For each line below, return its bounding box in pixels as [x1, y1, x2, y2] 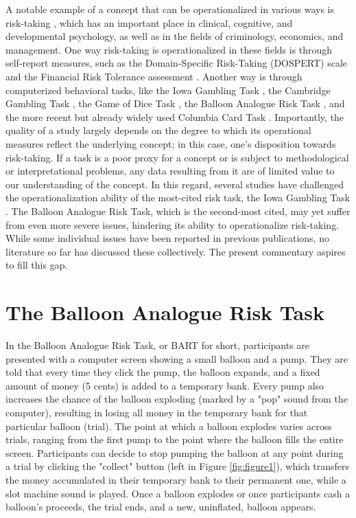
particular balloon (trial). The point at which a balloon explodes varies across [5, 418, 332, 433]
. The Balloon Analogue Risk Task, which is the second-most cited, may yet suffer [5, 203, 351, 218]
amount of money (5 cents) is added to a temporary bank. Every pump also [5, 378, 324, 392]
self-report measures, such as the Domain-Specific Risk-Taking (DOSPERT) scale [5, 56, 348, 70]
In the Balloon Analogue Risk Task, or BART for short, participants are [5, 338, 310, 352]
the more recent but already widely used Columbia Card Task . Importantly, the [5, 109, 344, 124]
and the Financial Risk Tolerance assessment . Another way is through [5, 69, 302, 83]
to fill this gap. [5, 258, 68, 272]
